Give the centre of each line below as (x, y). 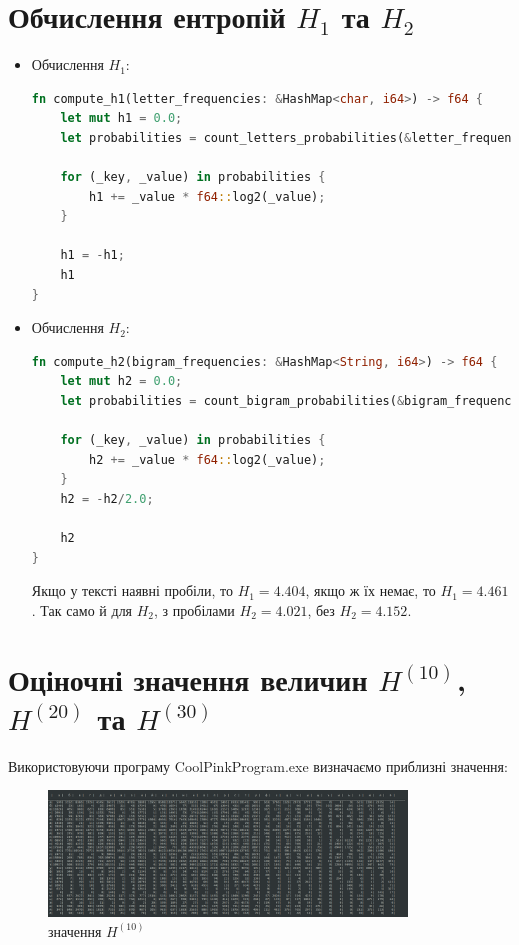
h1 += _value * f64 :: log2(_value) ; (207, 196)
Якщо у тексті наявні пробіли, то (132, 590)
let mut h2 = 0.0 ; (121, 381)
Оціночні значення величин (188, 678)
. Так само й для (82, 609)
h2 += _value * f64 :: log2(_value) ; (207, 459)
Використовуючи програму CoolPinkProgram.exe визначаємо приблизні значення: (258, 765)
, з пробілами (194, 609)
